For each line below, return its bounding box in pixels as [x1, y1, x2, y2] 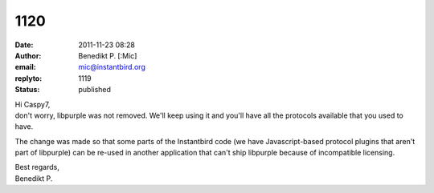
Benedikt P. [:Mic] [78, 50, 137, 60]
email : [14, 62, 36, 72]
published [78, 85, 112, 94]
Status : [14, 85, 40, 94]
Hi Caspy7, [14, 99, 51, 109]
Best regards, [14, 163, 59, 172]
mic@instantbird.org [78, 62, 146, 72]
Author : [14, 50, 42, 60]
